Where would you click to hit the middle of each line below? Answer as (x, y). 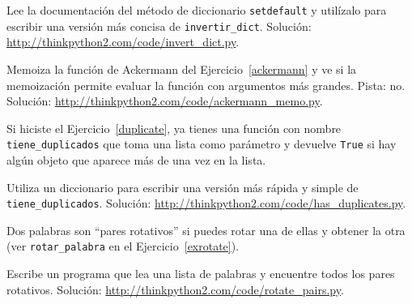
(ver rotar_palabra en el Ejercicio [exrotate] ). (123, 246)
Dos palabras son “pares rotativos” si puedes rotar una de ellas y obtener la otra (206, 230)
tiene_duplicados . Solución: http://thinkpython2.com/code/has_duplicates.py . (206, 203)
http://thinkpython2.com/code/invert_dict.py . (123, 42)
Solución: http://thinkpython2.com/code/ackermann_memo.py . (165, 101)
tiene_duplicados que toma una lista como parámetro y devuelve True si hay (202, 144)
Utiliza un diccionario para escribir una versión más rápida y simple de (183, 187)
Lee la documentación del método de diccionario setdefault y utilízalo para (197, 10)
